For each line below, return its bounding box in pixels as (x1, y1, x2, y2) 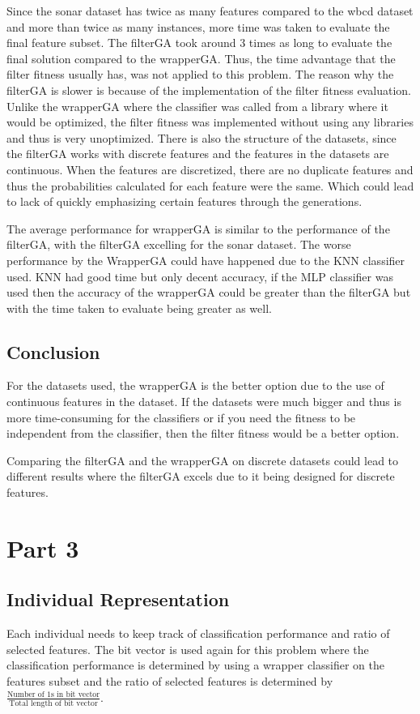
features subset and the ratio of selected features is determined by (6, 673, 333, 689)
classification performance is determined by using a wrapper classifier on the (6, 656, 384, 673)
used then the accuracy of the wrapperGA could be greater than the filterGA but (6, 284, 411, 301)
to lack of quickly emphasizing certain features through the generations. (6, 193, 363, 210)
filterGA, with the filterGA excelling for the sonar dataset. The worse (6, 236, 351, 253)
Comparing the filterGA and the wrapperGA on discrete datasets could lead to (6, 451, 399, 468)
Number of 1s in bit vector (7, 690, 100, 699)
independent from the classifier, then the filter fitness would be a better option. (6, 425, 400, 442)
